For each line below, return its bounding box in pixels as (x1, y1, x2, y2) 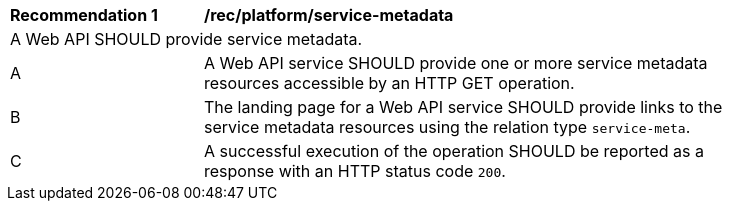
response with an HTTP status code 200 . (204, 161, 506, 181)
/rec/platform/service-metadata (204, 5, 454, 25)
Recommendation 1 (10, 5, 158, 25)
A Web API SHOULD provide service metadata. (10, 29, 363, 49)
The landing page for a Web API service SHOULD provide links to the (204, 97, 723, 117)
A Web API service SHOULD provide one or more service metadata (204, 53, 708, 73)
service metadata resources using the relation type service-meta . (204, 117, 691, 137)
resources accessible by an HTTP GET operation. (204, 73, 575, 93)
